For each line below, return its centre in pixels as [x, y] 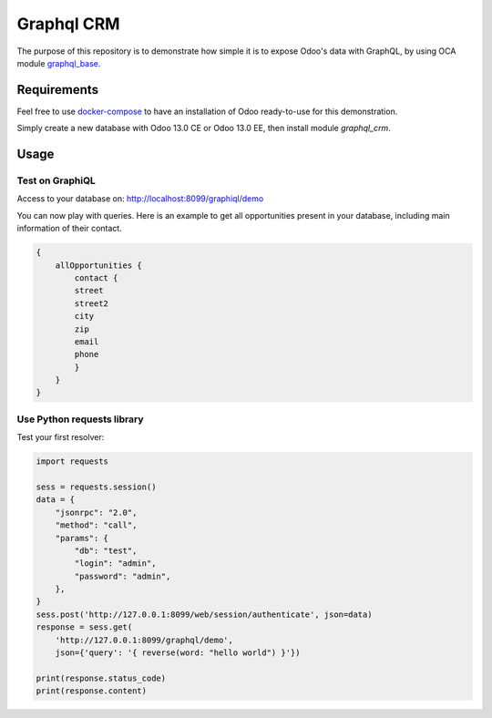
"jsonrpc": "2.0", [96, 512]
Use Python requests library [80, 419]
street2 [92, 303]
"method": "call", [96, 525]
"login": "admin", [115, 564]
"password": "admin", [123, 576]
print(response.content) [92, 691]
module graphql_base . [59, 63]
